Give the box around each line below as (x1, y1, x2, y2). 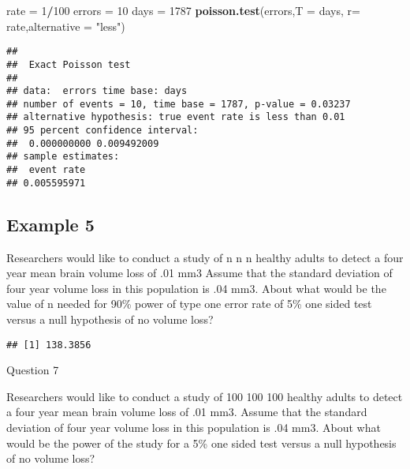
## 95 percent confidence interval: (6, 125, 199, 137)
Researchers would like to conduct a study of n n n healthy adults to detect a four (6, 249, 404, 265)
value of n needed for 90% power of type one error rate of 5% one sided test (6, 295, 372, 312)
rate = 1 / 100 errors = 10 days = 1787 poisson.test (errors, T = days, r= (6, 2, 360, 18)
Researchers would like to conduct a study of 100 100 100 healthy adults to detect (6, 388, 403, 404)
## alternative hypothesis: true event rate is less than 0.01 (6, 111, 345, 123)
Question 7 (6, 362, 59, 378)
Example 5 (6, 212, 95, 236)
